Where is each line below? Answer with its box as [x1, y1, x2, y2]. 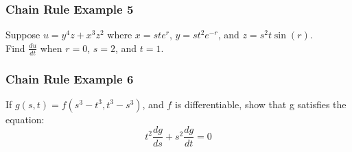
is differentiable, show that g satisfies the [174, 97, 347, 111]
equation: [5, 112, 45, 126]
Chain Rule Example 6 [5, 70, 134, 87]
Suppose [5, 27, 40, 42]
